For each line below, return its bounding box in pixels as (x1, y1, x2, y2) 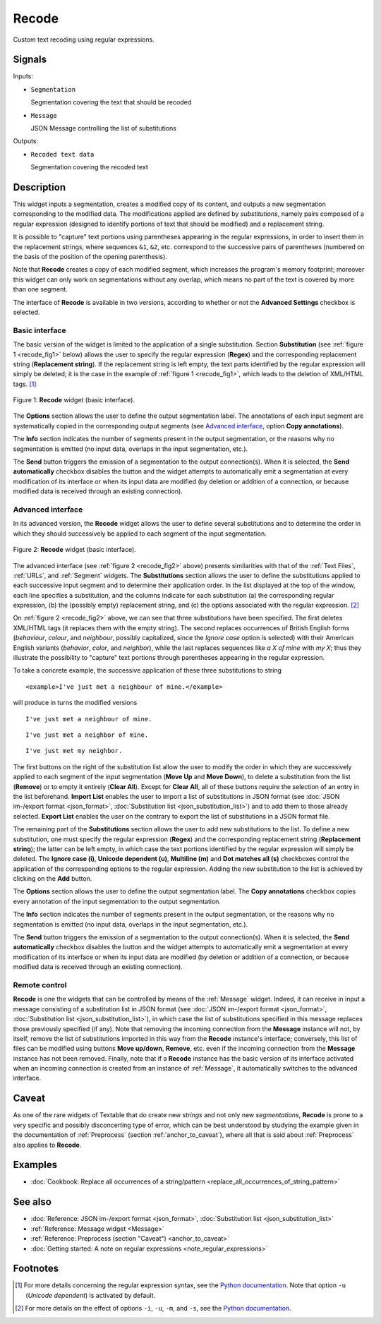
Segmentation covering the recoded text (30, 163, 148, 171)
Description (13, 181, 66, 193)
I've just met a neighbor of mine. (25, 731, 149, 739)
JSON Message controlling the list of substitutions (30, 124, 176, 133)
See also (13, 1196, 52, 1208)
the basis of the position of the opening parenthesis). (13, 253, 167, 261)
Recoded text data (30, 150, 95, 158)
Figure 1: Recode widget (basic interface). (13, 396, 135, 404)
